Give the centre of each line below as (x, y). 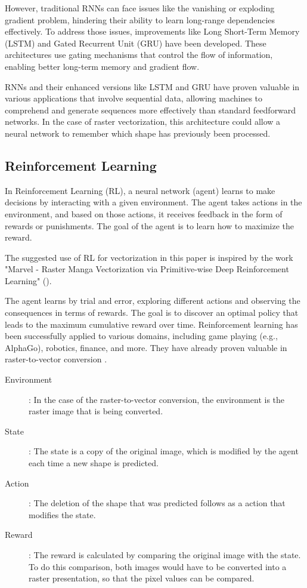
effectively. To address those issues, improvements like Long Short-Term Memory (152, 31)
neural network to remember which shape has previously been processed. (138, 133)
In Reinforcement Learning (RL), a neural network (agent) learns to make (140, 190)
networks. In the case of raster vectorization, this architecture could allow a (143, 121)
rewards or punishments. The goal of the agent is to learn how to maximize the (149, 225)
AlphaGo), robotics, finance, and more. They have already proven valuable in (146, 347)
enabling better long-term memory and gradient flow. (102, 66)
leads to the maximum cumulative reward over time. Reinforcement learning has (151, 324)
